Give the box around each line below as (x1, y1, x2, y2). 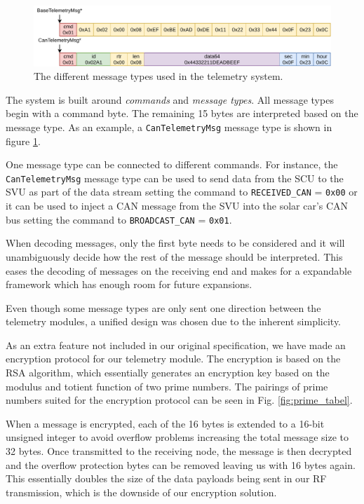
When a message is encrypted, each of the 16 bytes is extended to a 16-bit (6, 416, 325, 430)
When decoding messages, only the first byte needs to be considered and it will (6, 236, 345, 250)
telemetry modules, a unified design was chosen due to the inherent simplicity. (6, 314, 342, 329)
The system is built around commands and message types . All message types (6, 92, 334, 107)
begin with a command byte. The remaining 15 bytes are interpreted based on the (6, 106, 358, 121)
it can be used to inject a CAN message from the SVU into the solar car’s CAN (6, 198, 349, 213)
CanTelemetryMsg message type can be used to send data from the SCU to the (6, 170, 344, 185)
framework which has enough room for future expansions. (6, 277, 252, 292)
